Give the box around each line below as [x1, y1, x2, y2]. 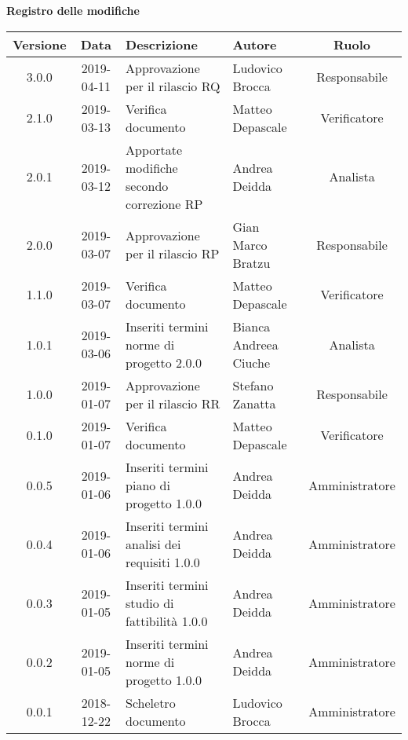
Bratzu [232, 253, 271, 272]
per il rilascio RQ [126, 76, 220, 95]
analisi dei [126, 534, 181, 553]
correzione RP [126, 194, 203, 213]
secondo [126, 176, 169, 195]
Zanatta [232, 394, 276, 412]
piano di [126, 475, 170, 494]
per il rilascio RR [126, 394, 220, 412]
